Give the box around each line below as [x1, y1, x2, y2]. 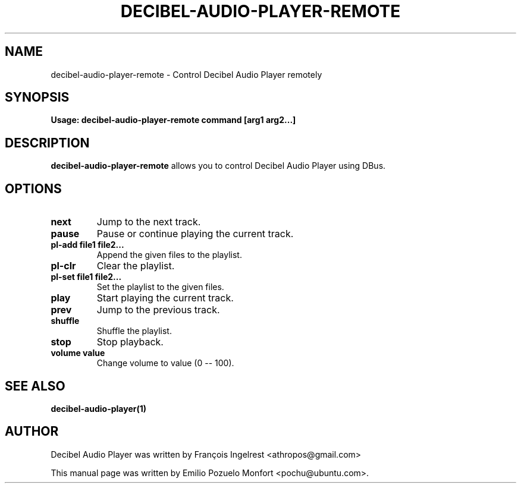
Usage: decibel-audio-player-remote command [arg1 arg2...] [51, 115, 296, 125]
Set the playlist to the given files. [96, 282, 224, 292]
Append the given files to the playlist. [96, 250, 242, 260]
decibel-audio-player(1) [51, 403, 147, 414]
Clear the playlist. [96, 260, 175, 272]
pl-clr [51, 260, 76, 272]
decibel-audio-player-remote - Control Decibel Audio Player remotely [51, 69, 322, 80]
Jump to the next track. [96, 216, 201, 228]
